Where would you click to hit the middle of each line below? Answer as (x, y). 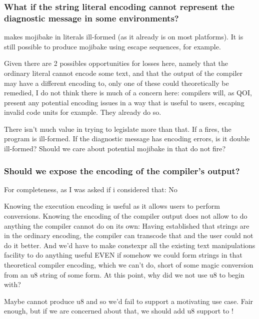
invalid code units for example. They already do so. (83, 112)
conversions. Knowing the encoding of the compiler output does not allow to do (126, 216)
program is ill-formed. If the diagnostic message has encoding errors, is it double (127, 139)
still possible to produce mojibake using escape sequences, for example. (112, 46)
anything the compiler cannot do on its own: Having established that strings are (127, 225)
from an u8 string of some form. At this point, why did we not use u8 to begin (124, 274)
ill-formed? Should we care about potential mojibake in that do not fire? (115, 149)
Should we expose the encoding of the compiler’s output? (122, 170)
